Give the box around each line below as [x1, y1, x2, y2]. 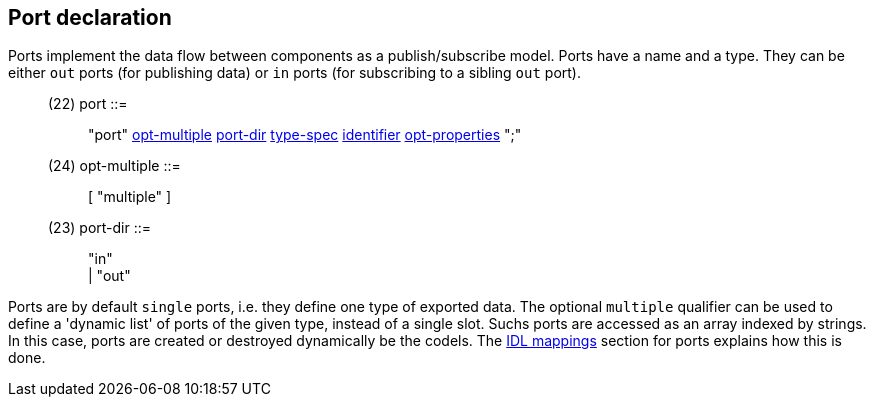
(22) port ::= [48, 95, 128, 113]
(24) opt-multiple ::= [48, 157, 181, 175]
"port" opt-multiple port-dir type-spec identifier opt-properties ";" [88, 126, 522, 144]
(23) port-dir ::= [48, 219, 152, 237]
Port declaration [8, 5, 172, 30]
